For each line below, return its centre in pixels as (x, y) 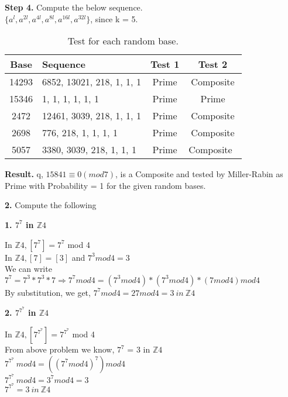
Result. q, (24, 174)
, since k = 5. (114, 18)
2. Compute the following (51, 205)
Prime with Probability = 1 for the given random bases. (105, 185)
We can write (28, 269)
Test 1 (165, 64)
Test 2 (213, 64)
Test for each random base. (123, 41)
